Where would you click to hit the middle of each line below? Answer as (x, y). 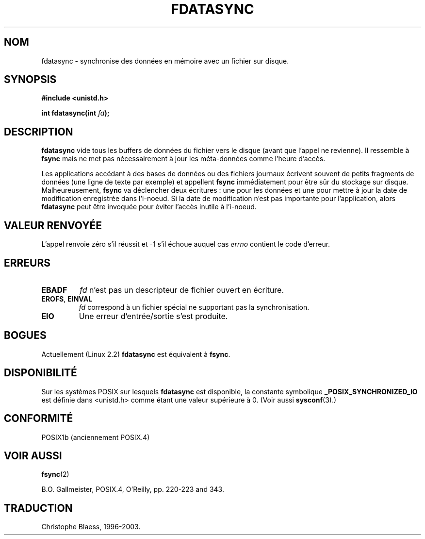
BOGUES (25, 336)
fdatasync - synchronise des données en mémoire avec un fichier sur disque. (165, 61)
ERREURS (27, 263)
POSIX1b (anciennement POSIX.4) (96, 437)
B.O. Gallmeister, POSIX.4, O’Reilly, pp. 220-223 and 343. (133, 489)
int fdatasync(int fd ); (75, 113)
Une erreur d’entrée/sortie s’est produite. (153, 316)
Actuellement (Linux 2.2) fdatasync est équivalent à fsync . (136, 354)
